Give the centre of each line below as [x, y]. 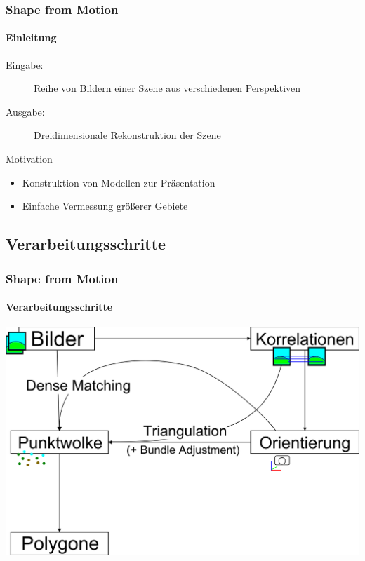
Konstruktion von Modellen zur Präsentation [119, 182]
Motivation [29, 159]
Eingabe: [25, 64]
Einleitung [31, 38]
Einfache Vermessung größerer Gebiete [105, 206]
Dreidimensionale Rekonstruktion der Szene [127, 135]
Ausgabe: [25, 111]
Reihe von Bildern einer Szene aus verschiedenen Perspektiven [167, 88]
